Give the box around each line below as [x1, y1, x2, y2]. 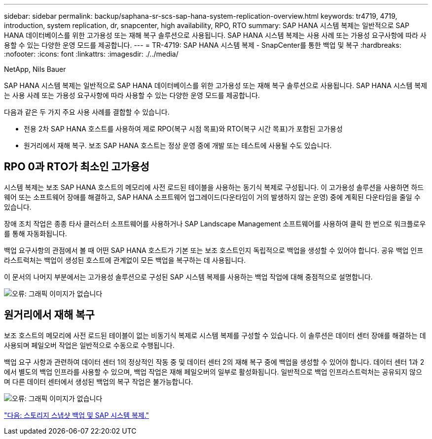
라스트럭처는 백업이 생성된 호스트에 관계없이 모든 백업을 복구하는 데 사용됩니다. [4, 255, 246, 264]
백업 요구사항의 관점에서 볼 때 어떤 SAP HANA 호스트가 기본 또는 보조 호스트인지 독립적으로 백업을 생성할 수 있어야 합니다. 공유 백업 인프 [4, 246, 424, 254]
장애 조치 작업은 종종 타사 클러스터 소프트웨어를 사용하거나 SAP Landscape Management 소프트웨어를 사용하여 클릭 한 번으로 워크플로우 [4, 219, 426, 228]
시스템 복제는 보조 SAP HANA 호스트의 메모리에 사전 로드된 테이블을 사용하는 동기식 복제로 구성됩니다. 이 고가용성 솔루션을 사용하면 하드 [4, 183, 424, 191]
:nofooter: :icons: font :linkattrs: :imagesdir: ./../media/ [4, 50, 179, 58]
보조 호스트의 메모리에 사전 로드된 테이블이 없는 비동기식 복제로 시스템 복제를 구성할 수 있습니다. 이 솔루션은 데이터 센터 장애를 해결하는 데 [4, 331, 426, 340]
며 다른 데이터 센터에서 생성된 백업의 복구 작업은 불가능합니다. [4, 377, 193, 386]
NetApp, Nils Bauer [4, 65, 66, 73]
